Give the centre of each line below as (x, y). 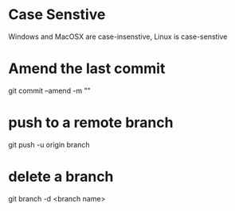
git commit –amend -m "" (50, 90)
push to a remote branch (91, 123)
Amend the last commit (87, 69)
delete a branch (61, 177)
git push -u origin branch (49, 144)
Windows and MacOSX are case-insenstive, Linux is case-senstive (118, 36)
